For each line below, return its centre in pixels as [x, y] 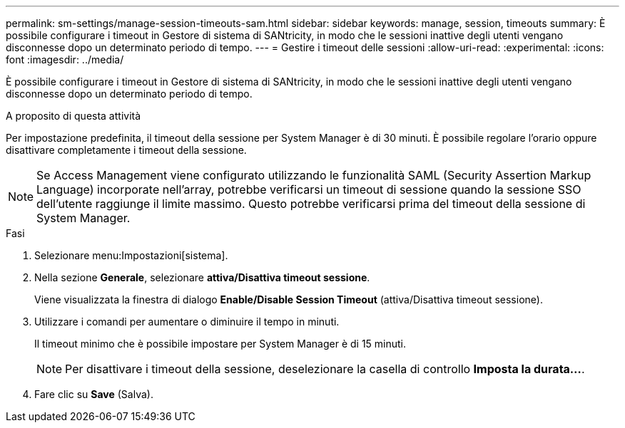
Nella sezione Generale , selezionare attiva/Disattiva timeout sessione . [202, 277]
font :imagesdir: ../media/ [65, 59]
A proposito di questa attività [73, 116]
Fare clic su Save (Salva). [94, 394]
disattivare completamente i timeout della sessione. [126, 150]
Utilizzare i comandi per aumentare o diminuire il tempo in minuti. [187, 322]
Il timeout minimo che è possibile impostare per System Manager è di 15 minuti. [220, 344]
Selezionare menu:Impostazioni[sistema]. [131, 255]
